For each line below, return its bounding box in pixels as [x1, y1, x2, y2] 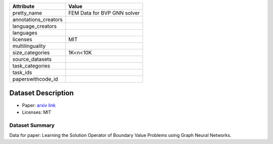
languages [12, 29, 37, 36]
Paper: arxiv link [22, 102, 56, 108]
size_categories [12, 49, 50, 56]
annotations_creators [12, 16, 63, 23]
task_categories [12, 62, 51, 69]
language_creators [12, 23, 57, 30]
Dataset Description [9, 89, 74, 98]
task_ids [12, 69, 32, 76]
